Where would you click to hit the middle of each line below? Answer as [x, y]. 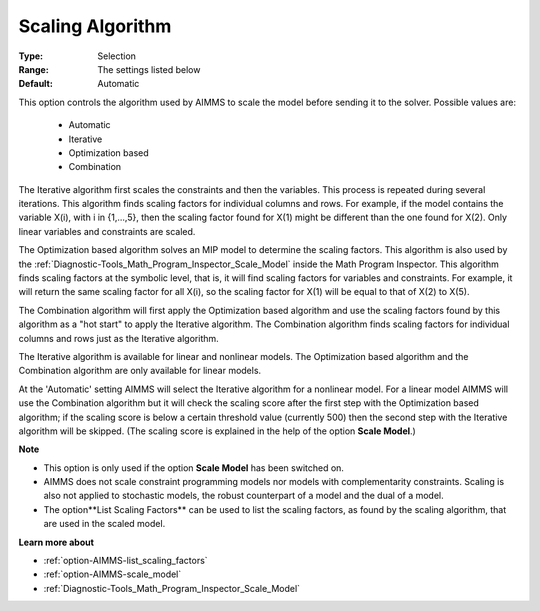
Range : [33, 69]
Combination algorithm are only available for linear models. [140, 371]
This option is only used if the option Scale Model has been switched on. [194, 467]
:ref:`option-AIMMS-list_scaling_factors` [126, 561]
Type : [31, 56]
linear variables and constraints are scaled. [107, 231]
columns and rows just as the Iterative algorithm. [118, 338]
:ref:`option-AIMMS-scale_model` [112, 574]
